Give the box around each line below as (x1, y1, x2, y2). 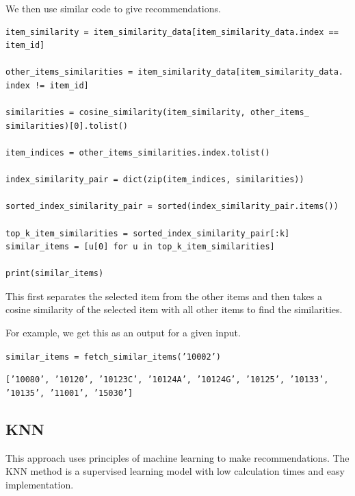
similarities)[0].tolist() (5, 121, 128, 131)
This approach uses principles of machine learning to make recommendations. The (5, 450, 350, 464)
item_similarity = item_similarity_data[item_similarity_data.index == (5, 27, 339, 37)
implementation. (5, 478, 74, 492)
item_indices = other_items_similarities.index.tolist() (5, 147, 270, 158)
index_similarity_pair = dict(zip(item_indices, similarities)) (5, 175, 304, 185)
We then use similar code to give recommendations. (5, 1, 221, 15)
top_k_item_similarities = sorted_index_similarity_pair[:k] (5, 228, 290, 238)
